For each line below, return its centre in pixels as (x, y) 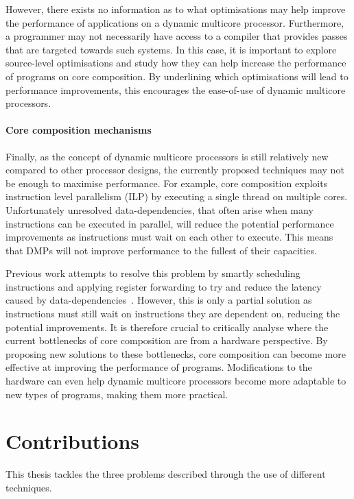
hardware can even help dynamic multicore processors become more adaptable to (176, 381)
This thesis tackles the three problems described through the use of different (166, 474)
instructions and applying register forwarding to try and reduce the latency (164, 286)
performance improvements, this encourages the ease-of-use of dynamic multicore (176, 89)
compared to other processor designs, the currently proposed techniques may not (175, 170)
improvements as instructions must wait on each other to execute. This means (169, 237)
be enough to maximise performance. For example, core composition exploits (167, 183)
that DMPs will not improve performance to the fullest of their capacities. (161, 250)
